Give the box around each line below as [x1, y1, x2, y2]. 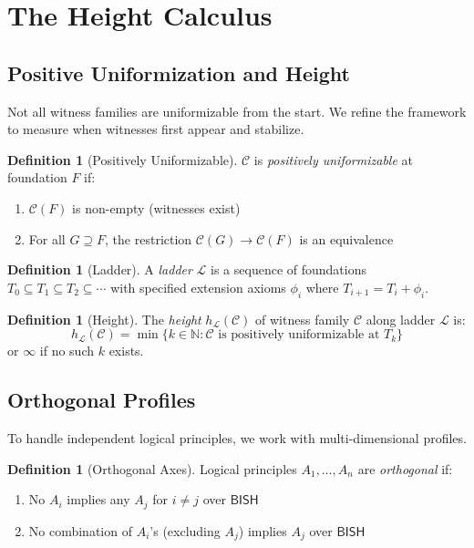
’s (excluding [149, 521, 221, 540]
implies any [67, 490, 130, 509]
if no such [39, 341, 95, 360]
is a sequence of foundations [211, 260, 366, 279]
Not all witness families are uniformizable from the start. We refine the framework [7, 101, 467, 120]
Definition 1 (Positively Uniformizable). [7, 150, 238, 169]
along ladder [366, 309, 436, 328]
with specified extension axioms [110, 277, 286, 296]
